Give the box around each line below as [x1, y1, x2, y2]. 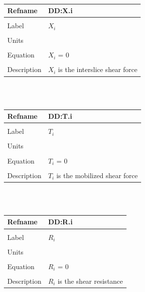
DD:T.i [48, 111, 72, 121]
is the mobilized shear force [56, 170, 138, 180]
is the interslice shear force [58, 64, 138, 74]
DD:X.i [48, 5, 73, 16]
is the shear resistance [57, 275, 123, 286]
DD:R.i [48, 217, 73, 227]
